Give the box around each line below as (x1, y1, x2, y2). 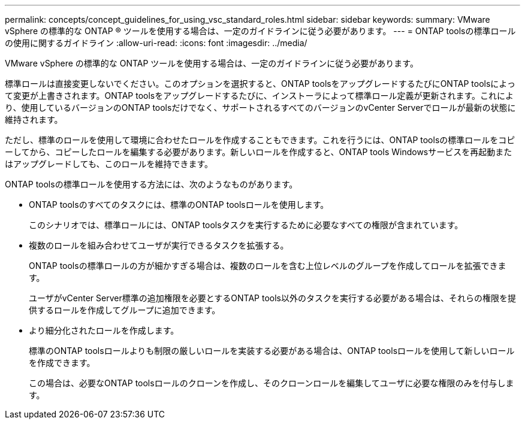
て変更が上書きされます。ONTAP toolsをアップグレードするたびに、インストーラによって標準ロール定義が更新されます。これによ (5, 90, 514, 101)
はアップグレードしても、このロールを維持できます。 (5, 159, 213, 169)
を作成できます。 (29, 358, 95, 368)
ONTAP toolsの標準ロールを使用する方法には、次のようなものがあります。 (5, 179, 298, 189)
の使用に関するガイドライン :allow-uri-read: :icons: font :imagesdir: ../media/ (5, 38, 307, 48)
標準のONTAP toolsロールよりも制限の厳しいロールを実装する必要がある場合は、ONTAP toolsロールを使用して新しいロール (29, 346, 515, 356)
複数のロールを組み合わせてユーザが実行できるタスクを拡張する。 (29, 240, 289, 250)
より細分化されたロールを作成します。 (29, 325, 179, 335)
